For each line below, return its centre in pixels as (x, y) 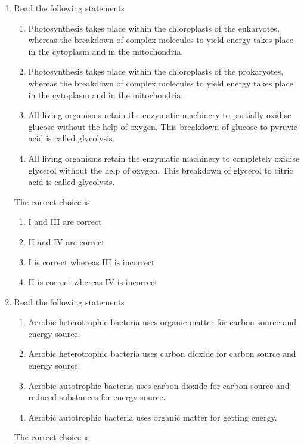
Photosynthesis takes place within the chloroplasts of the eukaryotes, (154, 28)
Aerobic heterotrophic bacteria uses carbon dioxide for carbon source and (162, 353)
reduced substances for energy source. (97, 397)
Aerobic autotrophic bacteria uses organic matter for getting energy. (153, 417)
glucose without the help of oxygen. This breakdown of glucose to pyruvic (163, 126)
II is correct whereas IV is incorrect (93, 282)
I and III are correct (65, 222)
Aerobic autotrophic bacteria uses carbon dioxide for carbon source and (159, 385)
